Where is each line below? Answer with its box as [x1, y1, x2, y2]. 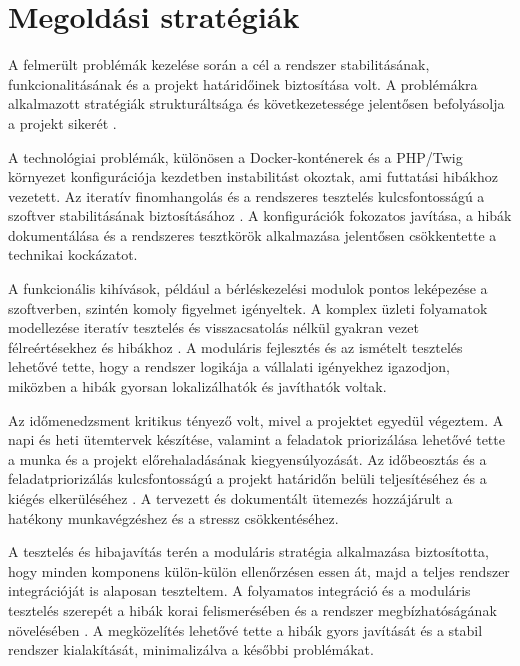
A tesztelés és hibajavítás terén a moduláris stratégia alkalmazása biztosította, [8, 541, 489, 562]
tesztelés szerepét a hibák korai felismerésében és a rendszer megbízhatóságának [8, 599, 497, 620]
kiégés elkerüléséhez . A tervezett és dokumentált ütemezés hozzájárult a [8, 488, 453, 508]
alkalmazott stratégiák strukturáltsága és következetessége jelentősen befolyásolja [8, 93, 505, 114]
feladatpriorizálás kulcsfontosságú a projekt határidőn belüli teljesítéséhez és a [8, 468, 487, 489]
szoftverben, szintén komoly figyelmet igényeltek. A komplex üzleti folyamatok [8, 297, 488, 318]
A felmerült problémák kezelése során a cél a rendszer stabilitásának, [8, 54, 430, 75]
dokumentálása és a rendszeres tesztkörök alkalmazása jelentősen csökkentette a [8, 224, 497, 245]
